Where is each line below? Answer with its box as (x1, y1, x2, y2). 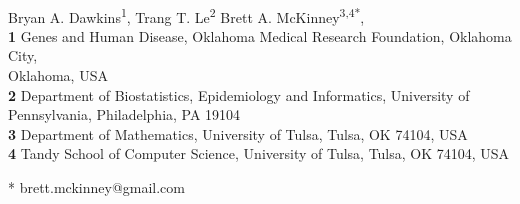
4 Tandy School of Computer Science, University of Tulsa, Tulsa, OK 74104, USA (8, 143, 510, 164)
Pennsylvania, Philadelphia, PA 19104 (8, 104, 241, 125)
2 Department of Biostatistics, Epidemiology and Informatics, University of (8, 84, 470, 105)
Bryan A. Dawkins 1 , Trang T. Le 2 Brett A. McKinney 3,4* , (8, 3, 365, 27)
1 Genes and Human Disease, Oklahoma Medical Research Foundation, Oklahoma (8, 25, 512, 46)
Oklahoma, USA (8, 65, 108, 86)
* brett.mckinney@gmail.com (8, 177, 185, 197)
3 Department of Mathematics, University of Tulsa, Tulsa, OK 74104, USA (8, 123, 468, 144)
